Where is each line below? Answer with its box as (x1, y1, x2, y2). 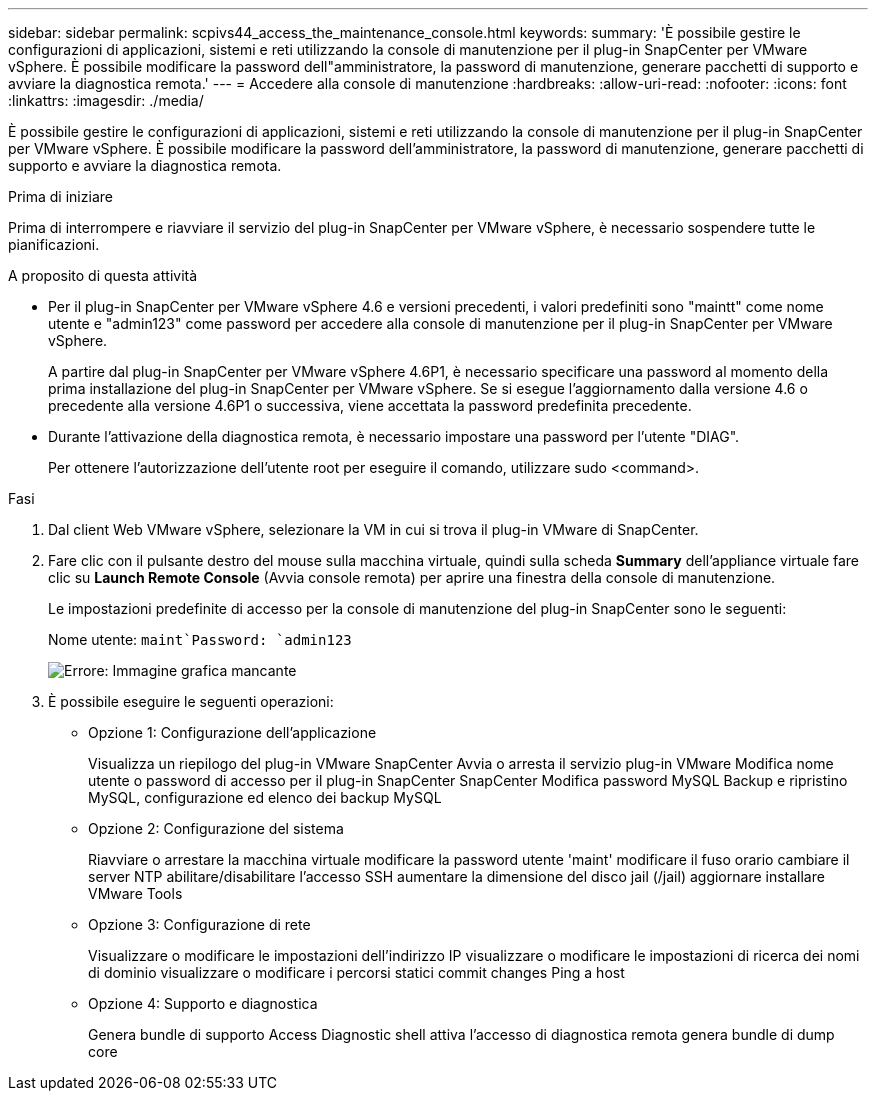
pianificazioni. (8, 236, 100, 253)
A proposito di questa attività (8, 267, 198, 284)
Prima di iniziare (8, 188, 113, 205)
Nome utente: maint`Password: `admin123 (48, 631, 352, 648)
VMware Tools (88, 885, 183, 902)
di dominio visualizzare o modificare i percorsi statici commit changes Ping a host (88, 964, 625, 981)
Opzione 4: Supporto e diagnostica (88, 995, 318, 1012)
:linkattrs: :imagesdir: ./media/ (8, 92, 204, 109)
